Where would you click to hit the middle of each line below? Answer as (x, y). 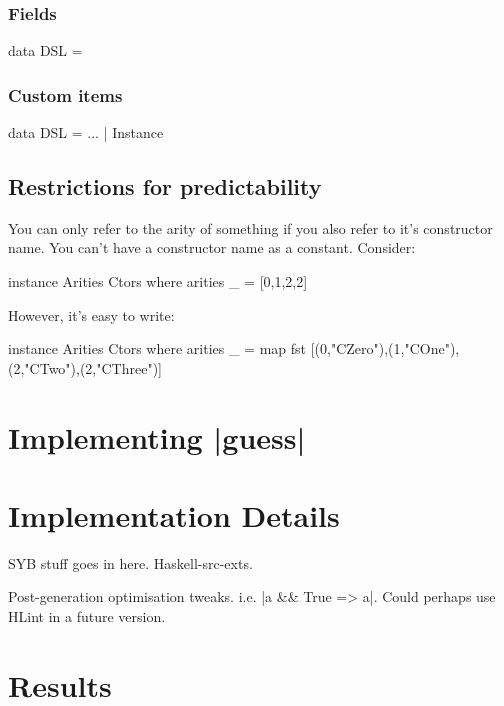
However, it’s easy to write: (91, 314)
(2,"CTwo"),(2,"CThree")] (85, 367)
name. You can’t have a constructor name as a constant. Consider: (212, 247)
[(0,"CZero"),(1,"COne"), (385, 348)
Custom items (65, 94)
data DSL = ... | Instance (86, 132)
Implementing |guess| (157, 436)
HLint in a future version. (87, 616)
